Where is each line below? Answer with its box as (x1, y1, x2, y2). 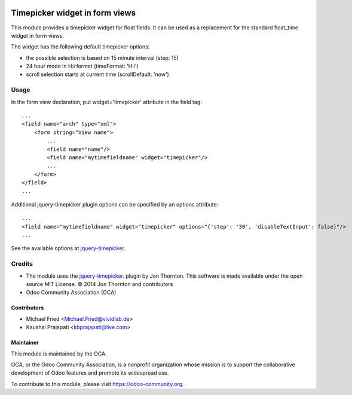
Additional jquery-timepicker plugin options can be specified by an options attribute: (11, 200, 219, 208)
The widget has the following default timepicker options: (11, 43, 150, 50)
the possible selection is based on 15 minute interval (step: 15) (26, 54, 179, 61)
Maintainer (11, 339, 39, 347)
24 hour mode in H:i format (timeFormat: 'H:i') (26, 63, 139, 70)
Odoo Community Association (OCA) (26, 289, 117, 296)
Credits (11, 260, 33, 268)
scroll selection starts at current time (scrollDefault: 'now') (26, 71, 170, 78)
